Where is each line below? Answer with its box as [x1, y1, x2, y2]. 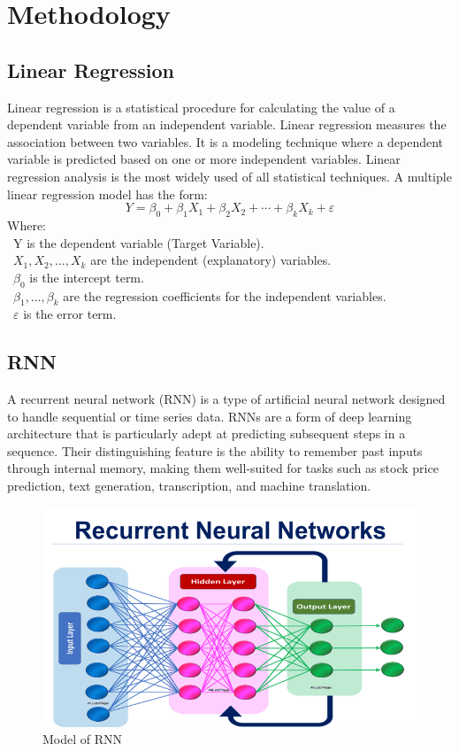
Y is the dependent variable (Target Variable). [12, 233, 264, 252]
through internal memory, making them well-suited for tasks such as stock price [7, 459, 439, 477]
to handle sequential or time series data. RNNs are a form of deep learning [7, 406, 412, 425]
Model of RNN [42, 730, 123, 748]
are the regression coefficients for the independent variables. [63, 286, 386, 305]
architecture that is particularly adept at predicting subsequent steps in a [7, 424, 406, 443]
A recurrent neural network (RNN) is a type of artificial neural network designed [7, 390, 446, 408]
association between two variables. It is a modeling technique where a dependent [7, 132, 444, 151]
